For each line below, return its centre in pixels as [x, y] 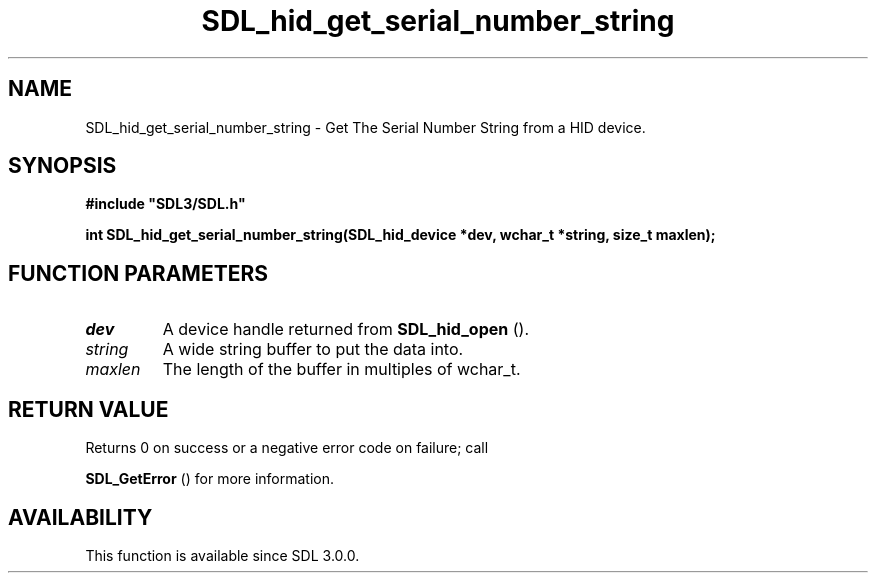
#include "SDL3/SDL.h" [165, 204]
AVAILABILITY [80, 517]
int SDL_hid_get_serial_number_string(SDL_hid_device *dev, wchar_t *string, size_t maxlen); [400, 235]
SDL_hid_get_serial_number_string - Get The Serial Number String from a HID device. [365, 127]
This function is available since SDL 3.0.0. [222, 555]
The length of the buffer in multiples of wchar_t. [341, 369]
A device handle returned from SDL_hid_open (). [345, 329]
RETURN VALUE [88, 409]
